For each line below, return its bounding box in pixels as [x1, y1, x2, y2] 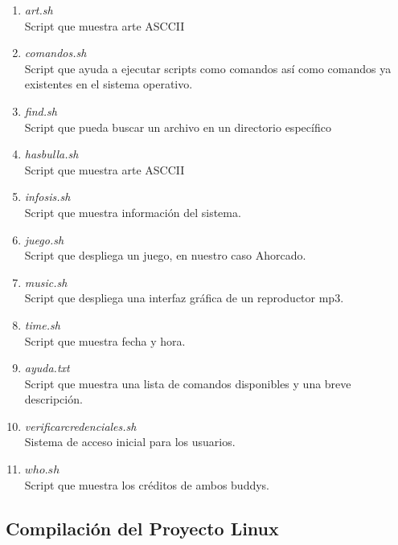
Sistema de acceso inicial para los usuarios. [24, 433, 236, 450]
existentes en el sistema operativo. [24, 76, 193, 92]
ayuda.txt [24, 359, 70, 376]
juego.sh [24, 231, 64, 248]
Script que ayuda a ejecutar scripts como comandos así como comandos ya [24, 59, 392, 76]
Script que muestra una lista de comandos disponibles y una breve [24, 375, 351, 391]
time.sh [24, 316, 60, 333]
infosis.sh [24, 188, 71, 205]
